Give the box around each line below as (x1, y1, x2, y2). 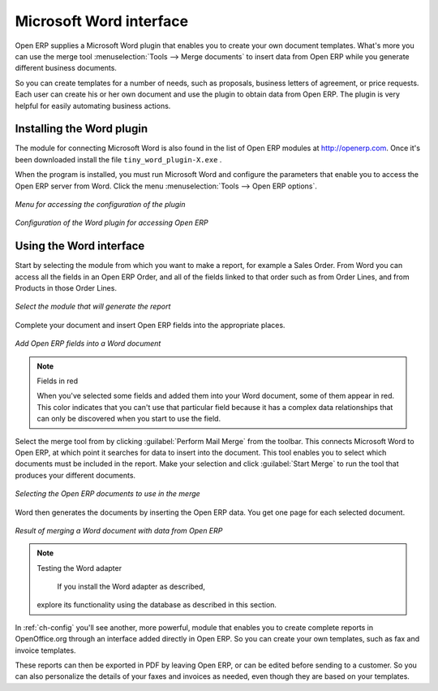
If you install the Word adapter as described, (57, 581, 206, 592)
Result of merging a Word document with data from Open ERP (15, 525, 223, 535)
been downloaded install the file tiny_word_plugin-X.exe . (15, 154, 222, 164)
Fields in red (36, 376, 79, 386)
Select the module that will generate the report (15, 301, 171, 312)
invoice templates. (15, 646, 76, 655)
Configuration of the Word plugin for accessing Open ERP (15, 218, 208, 227)
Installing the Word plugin (15, 122, 148, 136)
